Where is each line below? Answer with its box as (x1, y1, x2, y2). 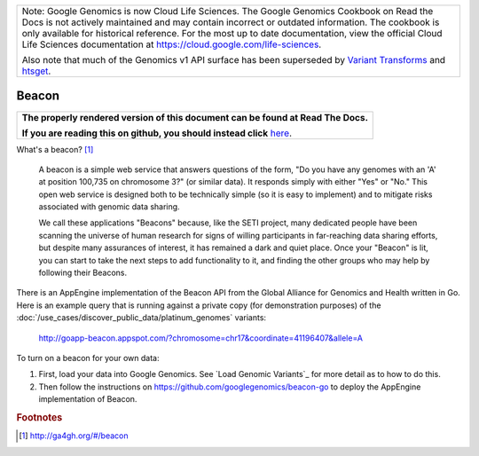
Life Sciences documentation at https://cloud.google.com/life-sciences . (21, 38, 322, 51)
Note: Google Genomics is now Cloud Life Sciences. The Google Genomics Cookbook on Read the (21, 5, 434, 17)
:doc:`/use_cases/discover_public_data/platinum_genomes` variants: (16, 312, 266, 323)
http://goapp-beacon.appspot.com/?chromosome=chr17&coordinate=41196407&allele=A (38, 333, 364, 343)
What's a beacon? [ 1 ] (16, 144, 94, 154)
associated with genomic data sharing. (38, 201, 181, 212)
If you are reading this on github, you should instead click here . (21, 127, 293, 139)
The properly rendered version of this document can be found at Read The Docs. (21, 111, 368, 123)
